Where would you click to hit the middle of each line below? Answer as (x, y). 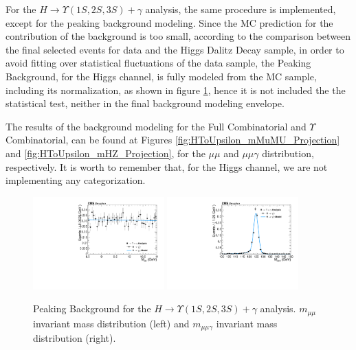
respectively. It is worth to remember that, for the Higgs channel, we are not (167, 166)
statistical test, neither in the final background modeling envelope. (145, 103)
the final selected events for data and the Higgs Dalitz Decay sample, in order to (175, 49)
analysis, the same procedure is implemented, (241, 9)
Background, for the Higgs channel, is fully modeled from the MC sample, (161, 76)
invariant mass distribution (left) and (111, 323)
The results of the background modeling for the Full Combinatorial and (156, 126)
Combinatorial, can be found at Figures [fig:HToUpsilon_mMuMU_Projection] (173, 140)
